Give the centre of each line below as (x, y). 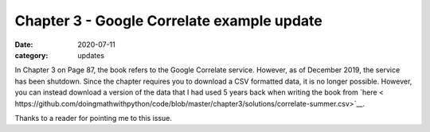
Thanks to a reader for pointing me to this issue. (94, 118)
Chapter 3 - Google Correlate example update (168, 21)
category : (31, 55)
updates (91, 55)
